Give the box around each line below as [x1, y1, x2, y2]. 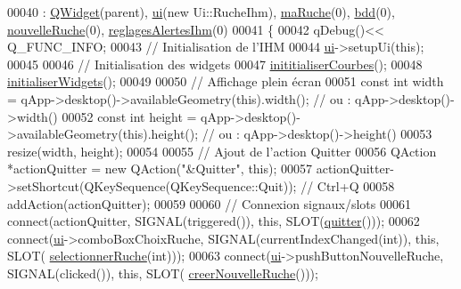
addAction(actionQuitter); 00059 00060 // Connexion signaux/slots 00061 [7, 194, 411, 213]
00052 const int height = [62, 107, 197, 125]
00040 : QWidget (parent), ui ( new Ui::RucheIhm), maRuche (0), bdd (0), [7, 3, 395, 20]
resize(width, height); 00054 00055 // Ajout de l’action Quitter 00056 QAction [7, 141, 437, 160]
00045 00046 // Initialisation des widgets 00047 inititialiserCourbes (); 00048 [7, 54, 423, 73]
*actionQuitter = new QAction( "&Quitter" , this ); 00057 [7, 159, 313, 178]
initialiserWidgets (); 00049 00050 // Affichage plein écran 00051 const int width [7, 72, 444, 91]
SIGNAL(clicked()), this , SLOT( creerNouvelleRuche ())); [7, 263, 318, 282]
